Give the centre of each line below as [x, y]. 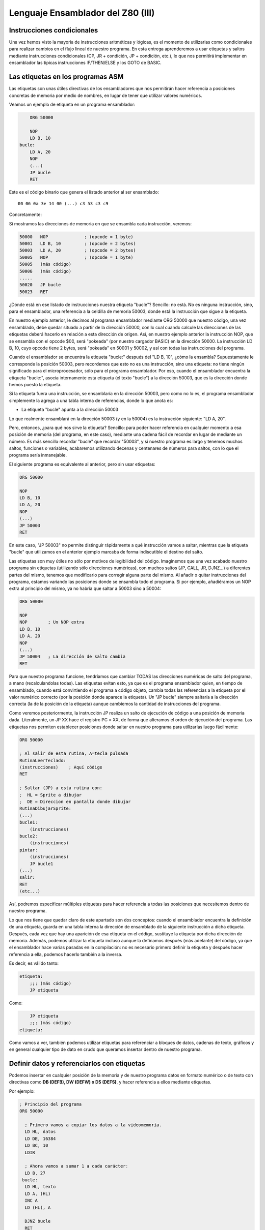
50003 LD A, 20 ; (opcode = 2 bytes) [78, 250]
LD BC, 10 [37, 1146]
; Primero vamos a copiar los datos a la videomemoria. [93, 1125]
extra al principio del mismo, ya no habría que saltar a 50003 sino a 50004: [85, 588]
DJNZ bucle [38, 1221]
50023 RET [34, 292]
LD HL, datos [40, 1132]
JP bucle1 [41, 864]
